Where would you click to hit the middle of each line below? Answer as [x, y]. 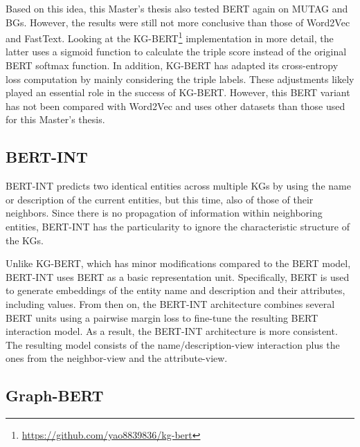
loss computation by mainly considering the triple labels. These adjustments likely [180, 79]
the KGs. [25, 240]
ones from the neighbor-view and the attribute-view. [117, 358]
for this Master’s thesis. [55, 119]
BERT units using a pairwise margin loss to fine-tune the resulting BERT [162, 317]
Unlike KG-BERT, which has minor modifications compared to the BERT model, [178, 263]
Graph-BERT [55, 395]
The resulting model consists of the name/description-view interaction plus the [173, 344]
